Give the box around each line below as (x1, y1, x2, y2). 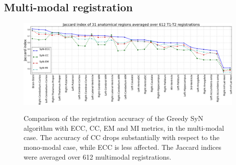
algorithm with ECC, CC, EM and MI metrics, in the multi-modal (24, 122, 224, 133)
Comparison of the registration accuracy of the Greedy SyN (24, 113, 204, 123)
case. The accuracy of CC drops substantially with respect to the (24, 132, 220, 142)
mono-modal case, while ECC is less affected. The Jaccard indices (24, 142, 222, 152)
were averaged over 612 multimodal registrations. (24, 151, 172, 162)
